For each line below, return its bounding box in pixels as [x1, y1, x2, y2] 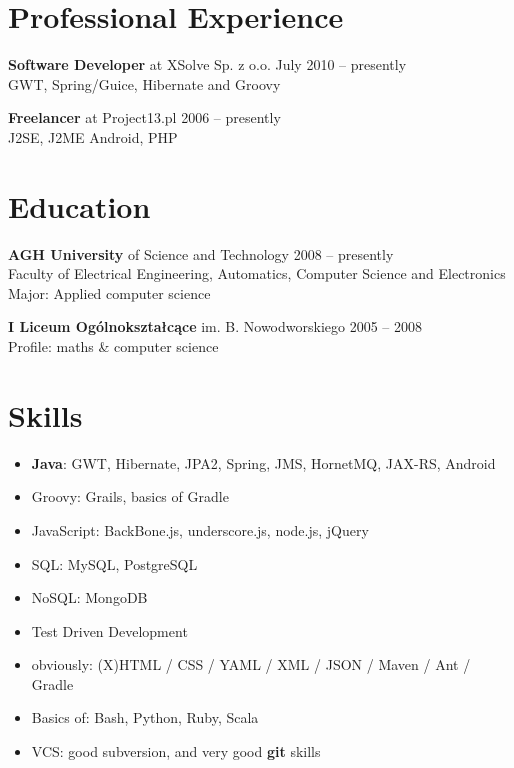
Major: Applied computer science [8, 282, 211, 303]
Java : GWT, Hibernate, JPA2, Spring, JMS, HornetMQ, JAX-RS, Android [31, 452, 496, 473]
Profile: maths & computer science [8, 336, 219, 356]
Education [8, 185, 151, 226]
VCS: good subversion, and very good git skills [31, 741, 321, 762]
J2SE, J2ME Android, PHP [8, 126, 178, 147]
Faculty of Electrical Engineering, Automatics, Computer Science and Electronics [8, 263, 506, 284]
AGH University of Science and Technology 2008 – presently [8, 243, 394, 264]
